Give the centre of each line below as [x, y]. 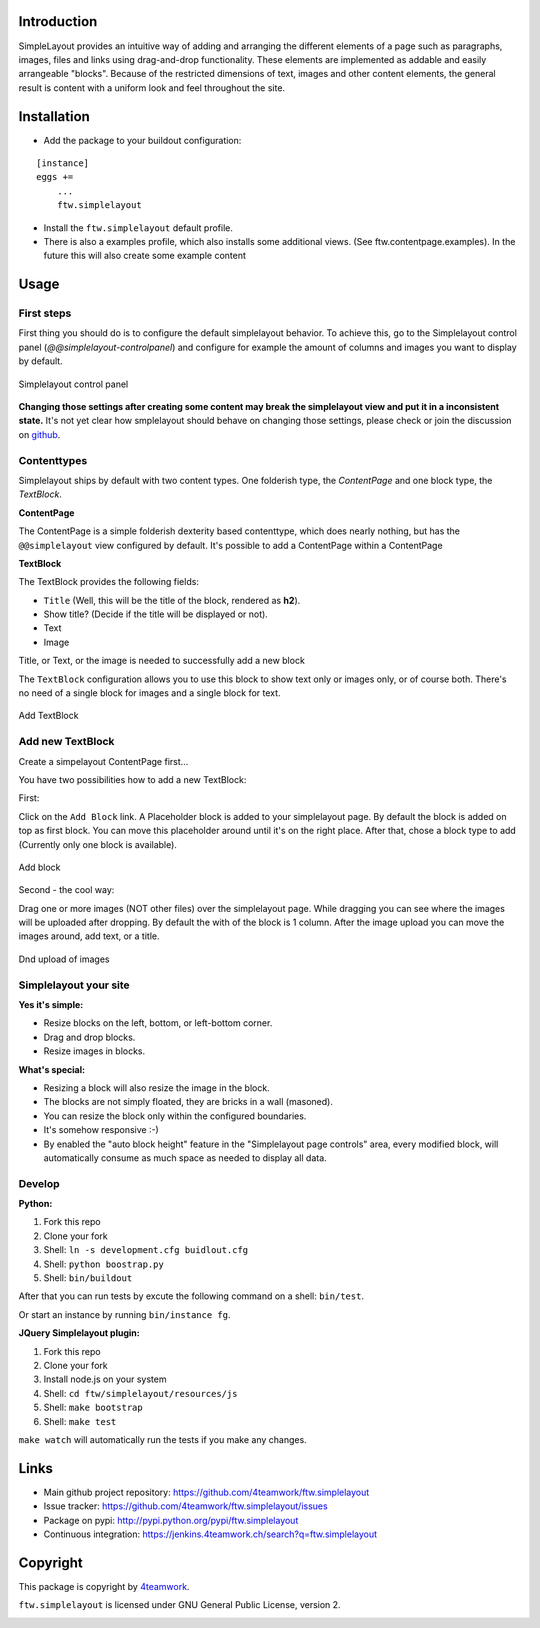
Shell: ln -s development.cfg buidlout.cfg [146, 1250]
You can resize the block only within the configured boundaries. [175, 1116]
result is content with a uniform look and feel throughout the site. [151, 87]
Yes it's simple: [51, 1005]
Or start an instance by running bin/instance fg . [124, 1314]
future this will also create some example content [145, 256]
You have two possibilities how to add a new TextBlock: [132, 779]
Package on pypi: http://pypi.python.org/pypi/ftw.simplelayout [171, 1520]
